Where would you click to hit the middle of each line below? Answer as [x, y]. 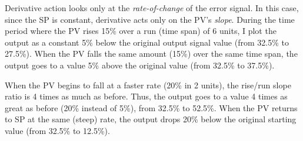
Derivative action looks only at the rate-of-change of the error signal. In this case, [152, 8]
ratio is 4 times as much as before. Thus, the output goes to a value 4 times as [146, 96]
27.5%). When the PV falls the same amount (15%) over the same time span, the [151, 54]
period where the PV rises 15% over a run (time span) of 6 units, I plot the [141, 31]
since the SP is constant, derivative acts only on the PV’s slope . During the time [150, 19]
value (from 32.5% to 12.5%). [57, 130]
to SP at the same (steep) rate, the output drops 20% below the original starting [151, 119]
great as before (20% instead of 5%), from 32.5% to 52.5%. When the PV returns [151, 107]
